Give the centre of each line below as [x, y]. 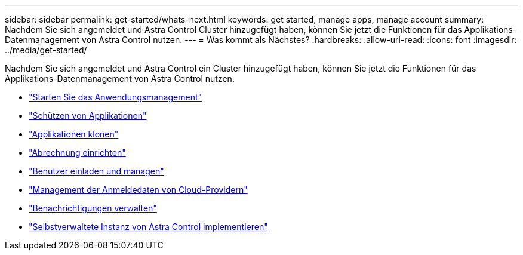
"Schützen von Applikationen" [88, 116]
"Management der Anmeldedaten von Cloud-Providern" [138, 190]
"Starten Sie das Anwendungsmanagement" [116, 97]
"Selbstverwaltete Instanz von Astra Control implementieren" [148, 227]
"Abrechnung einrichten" [77, 153]
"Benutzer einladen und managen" [96, 171]
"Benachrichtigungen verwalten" [93, 208]
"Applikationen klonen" [74, 134]
